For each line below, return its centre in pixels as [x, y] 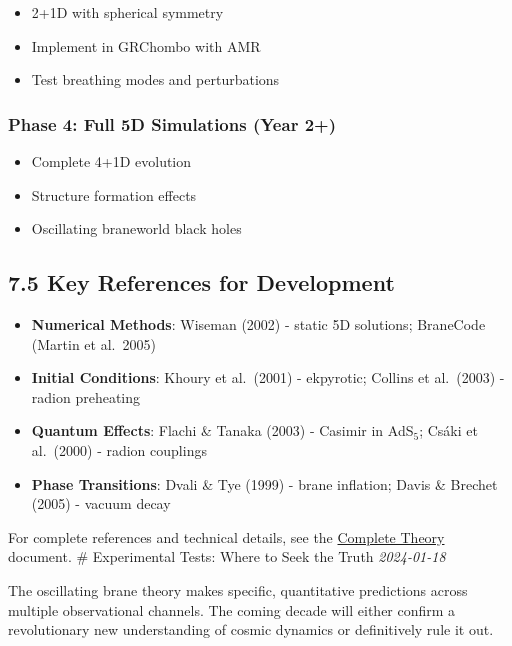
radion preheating [86, 396]
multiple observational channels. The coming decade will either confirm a [232, 609]
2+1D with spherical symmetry [127, 12]
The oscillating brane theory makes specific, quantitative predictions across [238, 589]
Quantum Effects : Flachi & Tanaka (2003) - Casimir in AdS [222, 430]
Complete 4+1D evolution [111, 161]
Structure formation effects [114, 194]
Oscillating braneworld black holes [136, 228]
